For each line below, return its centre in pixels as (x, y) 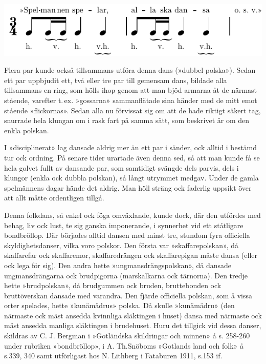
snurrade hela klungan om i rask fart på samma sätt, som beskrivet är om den (127, 120)
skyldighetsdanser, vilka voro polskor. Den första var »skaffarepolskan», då (121, 245)
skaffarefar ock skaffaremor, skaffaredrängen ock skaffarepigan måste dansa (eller (131, 255)
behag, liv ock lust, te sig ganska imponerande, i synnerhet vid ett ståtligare (124, 225)
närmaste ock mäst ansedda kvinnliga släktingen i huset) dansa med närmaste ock (133, 315)
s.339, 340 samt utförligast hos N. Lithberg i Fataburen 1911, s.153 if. (113, 356)
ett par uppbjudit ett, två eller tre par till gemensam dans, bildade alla (116, 80)
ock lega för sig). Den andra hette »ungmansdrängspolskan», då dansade (118, 265)
